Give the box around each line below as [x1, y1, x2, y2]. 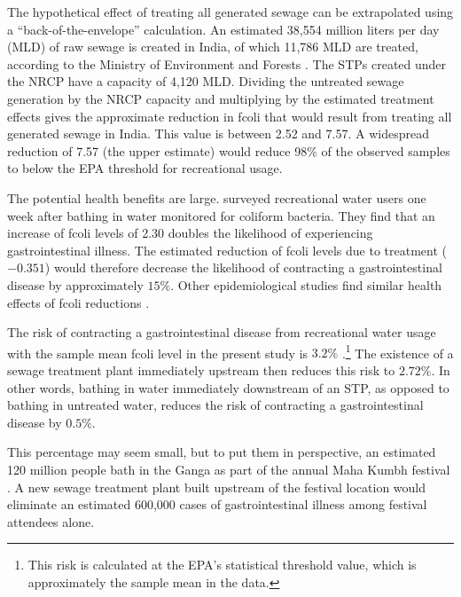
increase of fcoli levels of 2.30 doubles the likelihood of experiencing [7, 224, 373, 242]
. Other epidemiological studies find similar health [170, 275, 442, 294]
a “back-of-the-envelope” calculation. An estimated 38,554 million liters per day [7, 20, 440, 38]
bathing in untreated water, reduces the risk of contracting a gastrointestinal [7, 396, 424, 414]
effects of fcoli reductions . [7, 293, 150, 311]
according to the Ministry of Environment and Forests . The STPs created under [7, 54, 447, 73]
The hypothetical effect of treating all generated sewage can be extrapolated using [7, 3, 454, 20]
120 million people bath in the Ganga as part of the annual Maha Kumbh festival [7, 460, 450, 478]
